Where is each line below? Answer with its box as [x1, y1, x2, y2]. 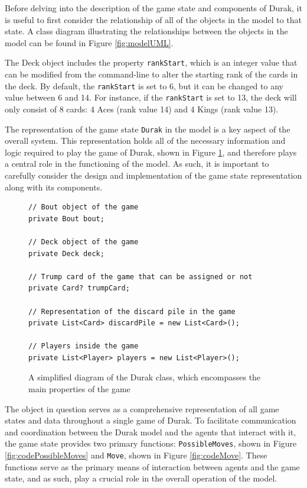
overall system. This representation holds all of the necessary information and [5, 134, 286, 147]
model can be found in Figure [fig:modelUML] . [5, 36, 174, 49]
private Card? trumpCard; [28, 284, 130, 293]
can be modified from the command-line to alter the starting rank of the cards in [5, 68, 298, 80]
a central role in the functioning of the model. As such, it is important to [5, 157, 269, 170]
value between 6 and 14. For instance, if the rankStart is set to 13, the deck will [5, 91, 297, 104]
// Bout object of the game [28, 203, 139, 212]
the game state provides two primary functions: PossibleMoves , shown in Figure [5, 437, 297, 450]
